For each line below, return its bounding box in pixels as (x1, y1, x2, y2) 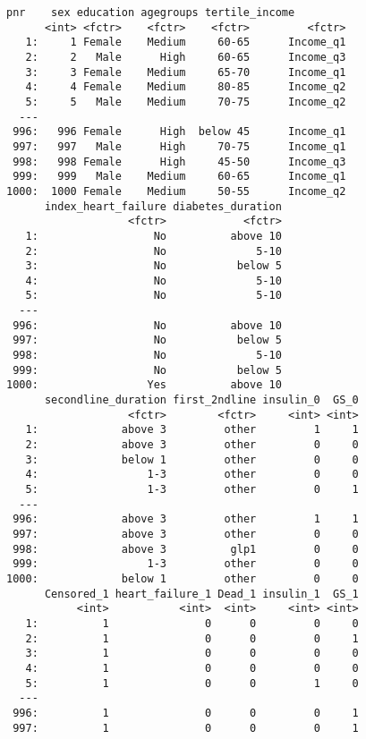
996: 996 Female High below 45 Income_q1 (13, 125, 346, 139)
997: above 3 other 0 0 (13, 527, 359, 540)
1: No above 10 (25, 229, 282, 242)
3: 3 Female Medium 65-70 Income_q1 (25, 65, 346, 79)
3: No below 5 (25, 259, 282, 273)
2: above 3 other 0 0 (25, 438, 359, 452)
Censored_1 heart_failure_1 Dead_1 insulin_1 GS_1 (44, 587, 359, 600)
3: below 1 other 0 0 (25, 453, 359, 466)
